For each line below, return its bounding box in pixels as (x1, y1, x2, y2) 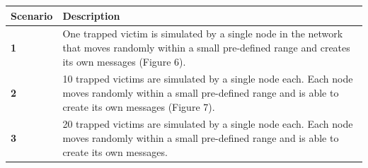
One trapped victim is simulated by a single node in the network (62, 26, 343, 41)
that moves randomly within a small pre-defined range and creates (62, 40, 350, 54)
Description (62, 8, 120, 23)
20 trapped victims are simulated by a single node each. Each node (62, 116, 353, 131)
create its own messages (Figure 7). (62, 99, 215, 114)
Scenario (11, 8, 53, 23)
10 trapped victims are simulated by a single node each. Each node (62, 71, 353, 86)
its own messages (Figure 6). (62, 54, 186, 68)
